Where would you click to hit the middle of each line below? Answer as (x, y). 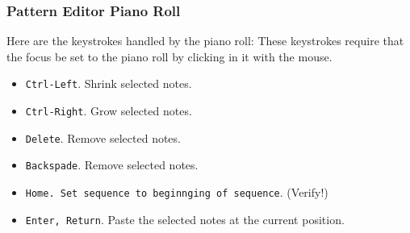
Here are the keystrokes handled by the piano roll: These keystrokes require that (205, 41)
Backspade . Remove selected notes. (112, 165)
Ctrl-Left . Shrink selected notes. (109, 83)
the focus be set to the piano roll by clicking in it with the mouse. (169, 56)
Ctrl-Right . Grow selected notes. (109, 111)
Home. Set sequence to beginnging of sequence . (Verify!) (177, 192)
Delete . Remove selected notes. (103, 137)
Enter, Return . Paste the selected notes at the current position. (185, 219)
